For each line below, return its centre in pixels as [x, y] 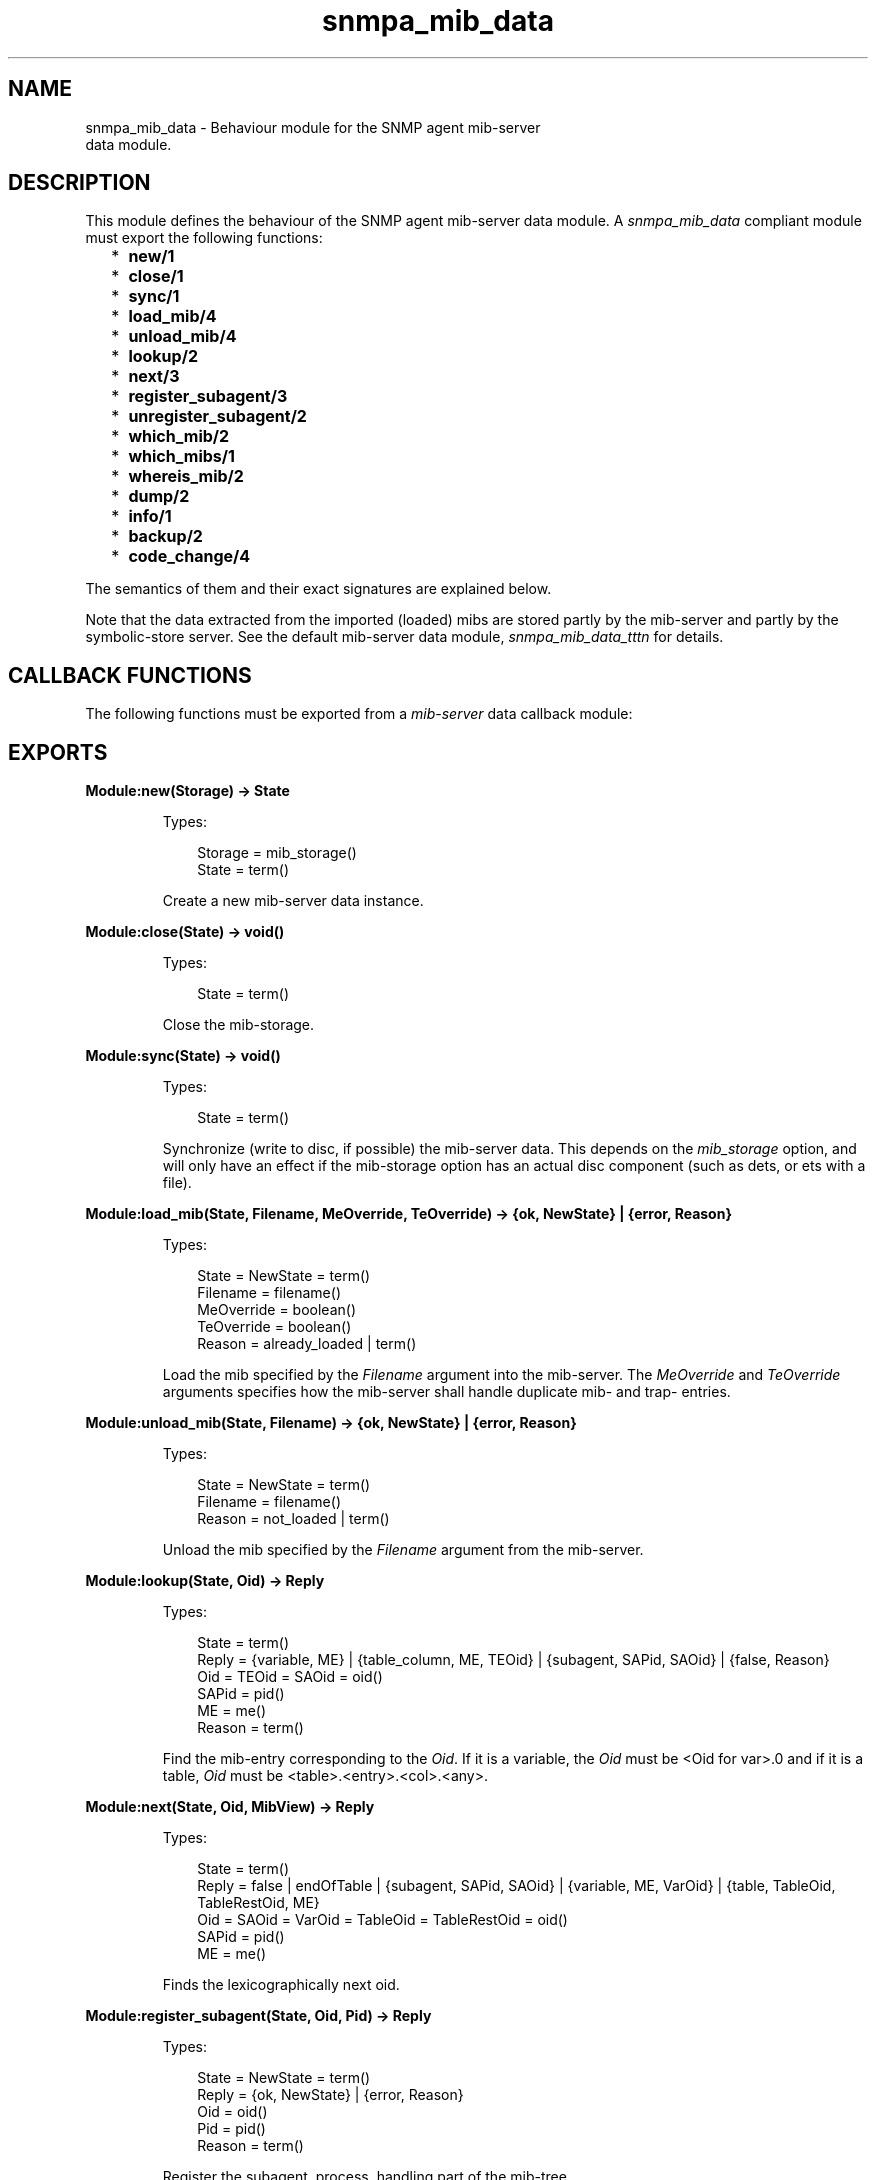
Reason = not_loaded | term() [293, 1519]
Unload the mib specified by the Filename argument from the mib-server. [403, 1550]
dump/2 [159, 496]
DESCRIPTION [79, 183]
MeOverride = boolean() [277, 1310]
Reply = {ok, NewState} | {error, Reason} [330, 2095]
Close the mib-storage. [238, 1025]
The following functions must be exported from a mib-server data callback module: [359, 714]
